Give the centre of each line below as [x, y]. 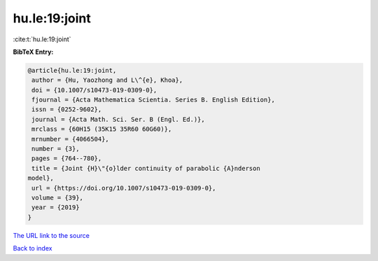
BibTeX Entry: [33, 52]
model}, [41, 178]
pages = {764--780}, [67, 158]
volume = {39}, [58, 198]
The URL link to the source [51, 235]
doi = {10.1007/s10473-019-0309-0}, [94, 90]
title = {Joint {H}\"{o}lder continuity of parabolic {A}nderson [146, 168]
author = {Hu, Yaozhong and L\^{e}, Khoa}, [107, 80]
